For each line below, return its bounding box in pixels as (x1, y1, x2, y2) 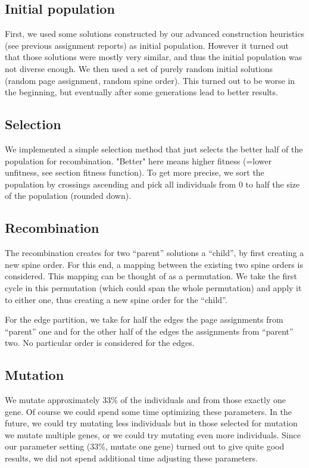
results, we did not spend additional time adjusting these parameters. (5, 452, 258, 464)
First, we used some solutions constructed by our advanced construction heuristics (5, 27, 305, 40)
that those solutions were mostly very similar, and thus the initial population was (5, 51, 302, 63)
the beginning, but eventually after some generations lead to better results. (5, 86, 278, 98)
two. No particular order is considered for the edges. (5, 336, 195, 349)
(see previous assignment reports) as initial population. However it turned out (5, 39, 289, 51)
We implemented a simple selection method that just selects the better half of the (5, 142, 303, 155)
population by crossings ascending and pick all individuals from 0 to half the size (5, 177, 300, 190)
